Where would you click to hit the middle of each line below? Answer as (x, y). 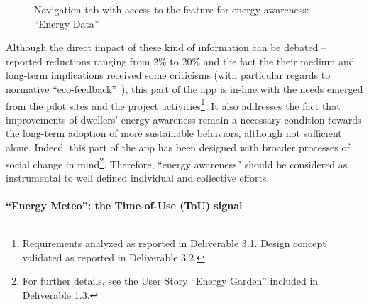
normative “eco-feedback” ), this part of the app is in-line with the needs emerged (184, 88)
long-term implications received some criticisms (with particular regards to (168, 75)
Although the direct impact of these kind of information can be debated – (166, 47)
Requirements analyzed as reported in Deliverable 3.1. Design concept (174, 243)
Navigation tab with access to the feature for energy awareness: (172, 9)
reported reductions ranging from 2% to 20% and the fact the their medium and (180, 61)
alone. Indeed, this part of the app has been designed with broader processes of (178, 147)
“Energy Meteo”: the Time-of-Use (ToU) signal (124, 206)
